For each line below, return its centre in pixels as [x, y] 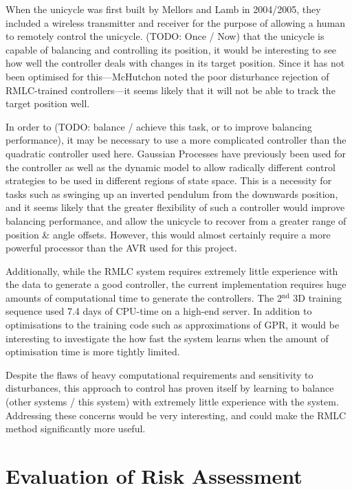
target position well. [48, 103]
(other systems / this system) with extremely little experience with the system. [172, 402]
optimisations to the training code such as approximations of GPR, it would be [173, 325]
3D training [317, 297]
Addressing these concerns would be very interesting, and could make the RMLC [176, 415]
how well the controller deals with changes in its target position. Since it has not [175, 63]
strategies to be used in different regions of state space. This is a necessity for [169, 180]
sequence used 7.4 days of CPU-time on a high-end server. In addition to [159, 311]
